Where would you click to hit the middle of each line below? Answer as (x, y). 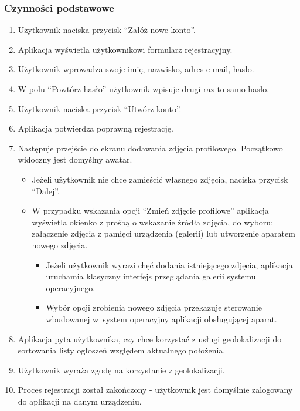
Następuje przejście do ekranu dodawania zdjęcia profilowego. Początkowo (150, 148)
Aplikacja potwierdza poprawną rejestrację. (96, 128)
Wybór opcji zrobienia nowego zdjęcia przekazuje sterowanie (154, 307)
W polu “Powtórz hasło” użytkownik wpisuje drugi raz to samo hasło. (144, 89)
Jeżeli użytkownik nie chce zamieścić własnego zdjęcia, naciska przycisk (160, 179)
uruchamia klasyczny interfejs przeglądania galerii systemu (151, 276)
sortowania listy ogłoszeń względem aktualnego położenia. (122, 350)
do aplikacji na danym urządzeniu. (80, 401)
